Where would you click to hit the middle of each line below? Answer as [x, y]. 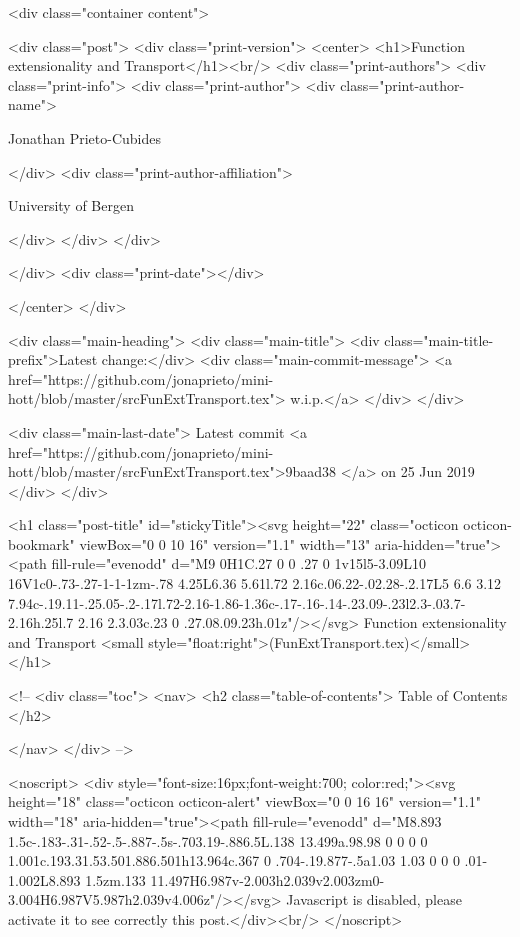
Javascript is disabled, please [374, 899]
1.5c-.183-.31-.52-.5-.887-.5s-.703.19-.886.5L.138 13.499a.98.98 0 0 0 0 [218, 840]
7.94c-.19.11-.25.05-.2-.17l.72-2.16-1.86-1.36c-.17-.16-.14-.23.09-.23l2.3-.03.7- [237, 602]
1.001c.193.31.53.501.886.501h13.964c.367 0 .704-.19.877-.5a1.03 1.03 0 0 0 [234, 860]
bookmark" [41, 543]
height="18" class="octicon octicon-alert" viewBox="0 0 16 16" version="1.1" [244, 801]
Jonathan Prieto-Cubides [84, 137]
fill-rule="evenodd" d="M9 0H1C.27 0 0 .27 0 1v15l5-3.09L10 [239, 563]
